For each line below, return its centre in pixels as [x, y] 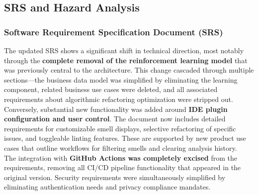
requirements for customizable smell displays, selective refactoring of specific [120, 128]
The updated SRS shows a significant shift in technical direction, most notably [124, 50]
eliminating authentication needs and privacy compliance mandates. [107, 187]
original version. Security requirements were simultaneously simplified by [115, 177]
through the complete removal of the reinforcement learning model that [126, 60]
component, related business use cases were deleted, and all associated [111, 89]
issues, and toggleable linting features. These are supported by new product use [125, 138]
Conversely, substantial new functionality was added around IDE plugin [116, 109]
